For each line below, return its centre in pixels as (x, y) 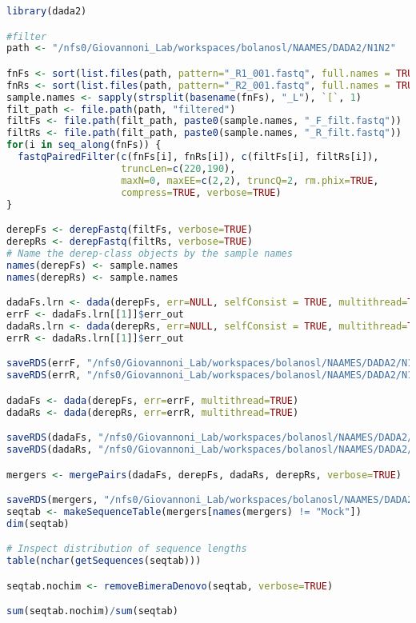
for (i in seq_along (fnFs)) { (84, 145)
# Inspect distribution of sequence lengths (127, 549)
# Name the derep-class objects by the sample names (150, 253)
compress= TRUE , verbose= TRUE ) (201, 192)
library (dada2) (47, 11)
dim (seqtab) (38, 523)
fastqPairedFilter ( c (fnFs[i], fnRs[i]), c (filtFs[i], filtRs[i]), (198, 157)
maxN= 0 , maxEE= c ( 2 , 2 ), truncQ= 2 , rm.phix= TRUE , (250, 180)
